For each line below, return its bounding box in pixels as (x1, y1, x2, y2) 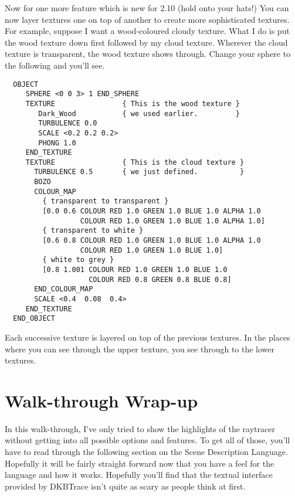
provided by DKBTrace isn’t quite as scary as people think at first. (5, 480, 246, 492)
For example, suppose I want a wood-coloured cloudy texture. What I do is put (5, 25, 290, 37)
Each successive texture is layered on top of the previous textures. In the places (5, 331, 290, 343)
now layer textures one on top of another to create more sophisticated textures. (5, 13, 290, 25)
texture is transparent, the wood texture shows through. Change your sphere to (5, 47, 291, 60)
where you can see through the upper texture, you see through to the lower (5, 342, 275, 355)
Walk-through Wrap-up (5, 388, 198, 412)
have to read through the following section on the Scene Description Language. (5, 446, 288, 458)
